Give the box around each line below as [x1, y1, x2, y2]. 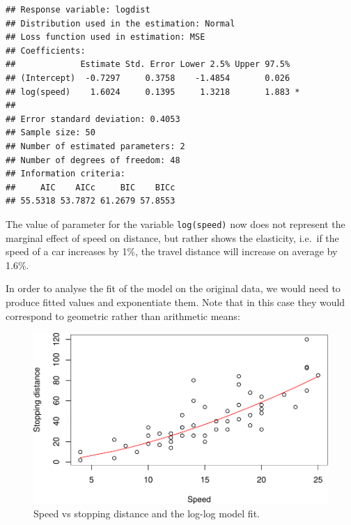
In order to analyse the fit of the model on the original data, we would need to [6, 281, 341, 296]
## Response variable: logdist [6, 5, 150, 15]
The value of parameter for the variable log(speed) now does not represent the [6, 216, 345, 231]
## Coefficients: [6, 45, 86, 56]
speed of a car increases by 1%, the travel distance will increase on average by [6, 244, 338, 259]
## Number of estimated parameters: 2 [6, 141, 185, 151]
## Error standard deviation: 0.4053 [6, 114, 180, 124]
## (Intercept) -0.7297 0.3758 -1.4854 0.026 [6, 73, 290, 83]
